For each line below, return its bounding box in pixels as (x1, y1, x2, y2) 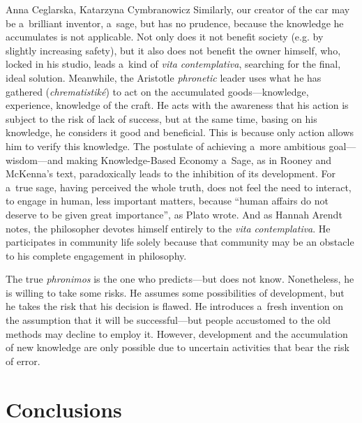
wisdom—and (6, 152, 63, 167)
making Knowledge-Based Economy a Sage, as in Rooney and (66, 152, 332, 167)
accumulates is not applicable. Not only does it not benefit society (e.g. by (6, 29, 324, 44)
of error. (6, 353, 40, 368)
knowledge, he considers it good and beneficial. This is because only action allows (6, 125, 354, 140)
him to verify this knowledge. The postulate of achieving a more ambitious (6, 138, 326, 153)
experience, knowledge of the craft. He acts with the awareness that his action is (6, 98, 349, 112)
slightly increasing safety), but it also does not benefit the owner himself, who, (6, 43, 341, 57)
